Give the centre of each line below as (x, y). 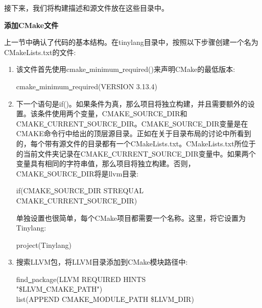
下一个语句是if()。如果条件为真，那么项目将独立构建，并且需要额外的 (132, 103)
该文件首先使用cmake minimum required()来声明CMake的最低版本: (126, 69)
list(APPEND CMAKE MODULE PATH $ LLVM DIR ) (105, 299)
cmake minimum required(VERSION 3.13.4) (87, 86)
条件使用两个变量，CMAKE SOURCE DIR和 (112, 113)
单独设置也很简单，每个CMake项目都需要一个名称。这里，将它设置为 (131, 217)
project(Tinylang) (44, 245)
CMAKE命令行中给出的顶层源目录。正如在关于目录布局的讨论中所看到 (134, 133)
